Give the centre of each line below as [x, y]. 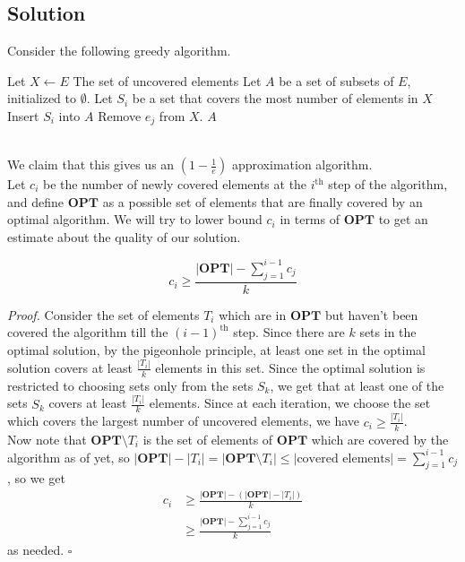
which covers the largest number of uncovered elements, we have [184, 421]
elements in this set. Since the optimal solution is [290, 367]
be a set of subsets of [336, 80]
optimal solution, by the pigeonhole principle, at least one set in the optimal [216, 349]
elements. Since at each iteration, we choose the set [290, 403]
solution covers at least [70, 367]
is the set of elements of [208, 439]
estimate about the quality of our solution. [124, 236]
